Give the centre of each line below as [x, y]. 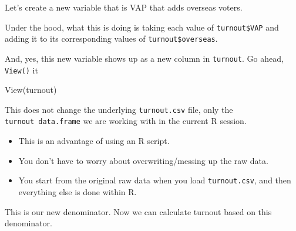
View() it [21, 70]
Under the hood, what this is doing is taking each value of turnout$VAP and [142, 27]
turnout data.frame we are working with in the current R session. [126, 121]
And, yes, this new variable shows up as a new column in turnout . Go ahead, [144, 58]
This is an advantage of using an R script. [94, 141]
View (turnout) [31, 90]
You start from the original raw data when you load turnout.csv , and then [155, 180]
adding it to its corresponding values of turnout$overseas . [111, 38]
